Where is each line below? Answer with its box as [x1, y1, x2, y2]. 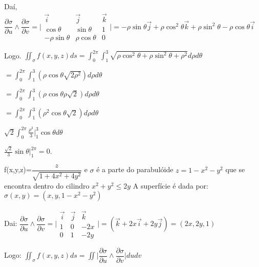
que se [225, 164, 245, 175]
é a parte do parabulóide [96, 164, 174, 175]
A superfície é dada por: [133, 180, 209, 191]
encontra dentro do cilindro [4, 180, 90, 191]
